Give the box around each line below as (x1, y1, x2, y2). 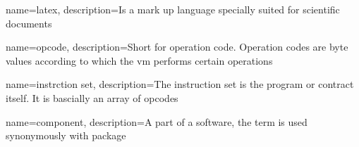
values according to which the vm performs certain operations (6, 53, 273, 68)
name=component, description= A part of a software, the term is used (6, 114, 308, 129)
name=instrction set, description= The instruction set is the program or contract (6, 77, 354, 91)
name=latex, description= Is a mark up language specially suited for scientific (6, 2, 340, 16)
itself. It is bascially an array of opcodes (6, 90, 178, 105)
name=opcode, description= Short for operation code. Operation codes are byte (6, 39, 348, 54)
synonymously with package (6, 128, 126, 143)
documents (6, 15, 52, 30)
